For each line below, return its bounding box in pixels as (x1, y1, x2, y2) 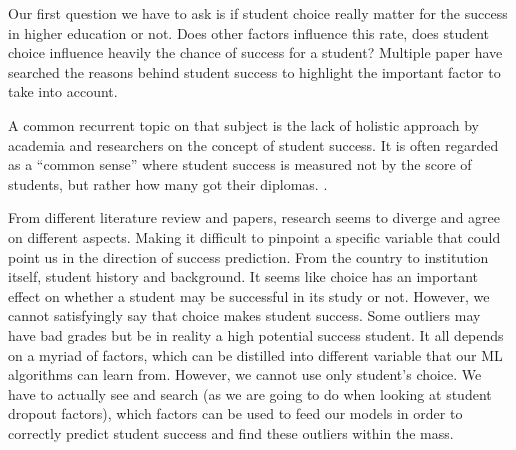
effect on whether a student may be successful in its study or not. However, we (8, 285, 490, 306)
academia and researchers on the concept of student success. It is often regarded (8, 134, 499, 155)
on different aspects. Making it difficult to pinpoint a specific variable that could (8, 226, 501, 247)
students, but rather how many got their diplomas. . (8, 173, 328, 194)
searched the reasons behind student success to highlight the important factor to (8, 61, 501, 82)
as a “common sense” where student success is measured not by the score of (8, 154, 472, 175)
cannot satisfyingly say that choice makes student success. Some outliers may (8, 305, 481, 326)
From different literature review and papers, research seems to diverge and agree (8, 207, 501, 228)
